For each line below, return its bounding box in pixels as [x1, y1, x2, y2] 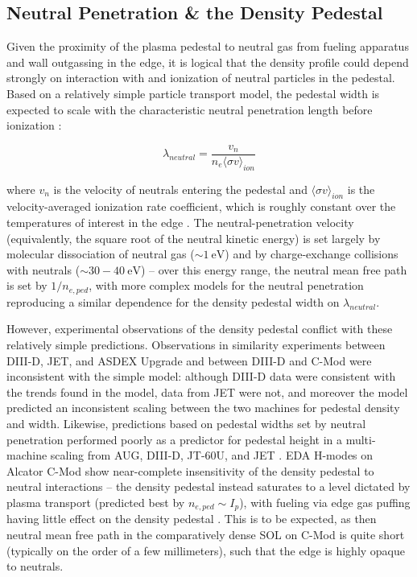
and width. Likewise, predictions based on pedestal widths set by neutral [6, 415, 366, 431]
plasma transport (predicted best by [6, 493, 185, 510]
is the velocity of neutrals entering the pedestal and [53, 180, 308, 197]
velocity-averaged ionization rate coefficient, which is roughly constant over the [6, 198, 396, 215]
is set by [6, 277, 47, 294]
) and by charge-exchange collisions [225, 245, 398, 262]
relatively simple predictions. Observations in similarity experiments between [6, 336, 386, 353]
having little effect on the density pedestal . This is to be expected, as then [6, 510, 377, 527]
